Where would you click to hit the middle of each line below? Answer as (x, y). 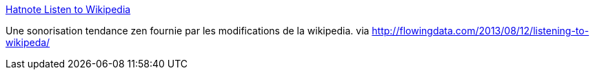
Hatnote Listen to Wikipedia (68, 9)
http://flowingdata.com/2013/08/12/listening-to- (481, 31)
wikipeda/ (28, 42)
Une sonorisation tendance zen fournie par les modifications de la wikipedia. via (188, 31)
